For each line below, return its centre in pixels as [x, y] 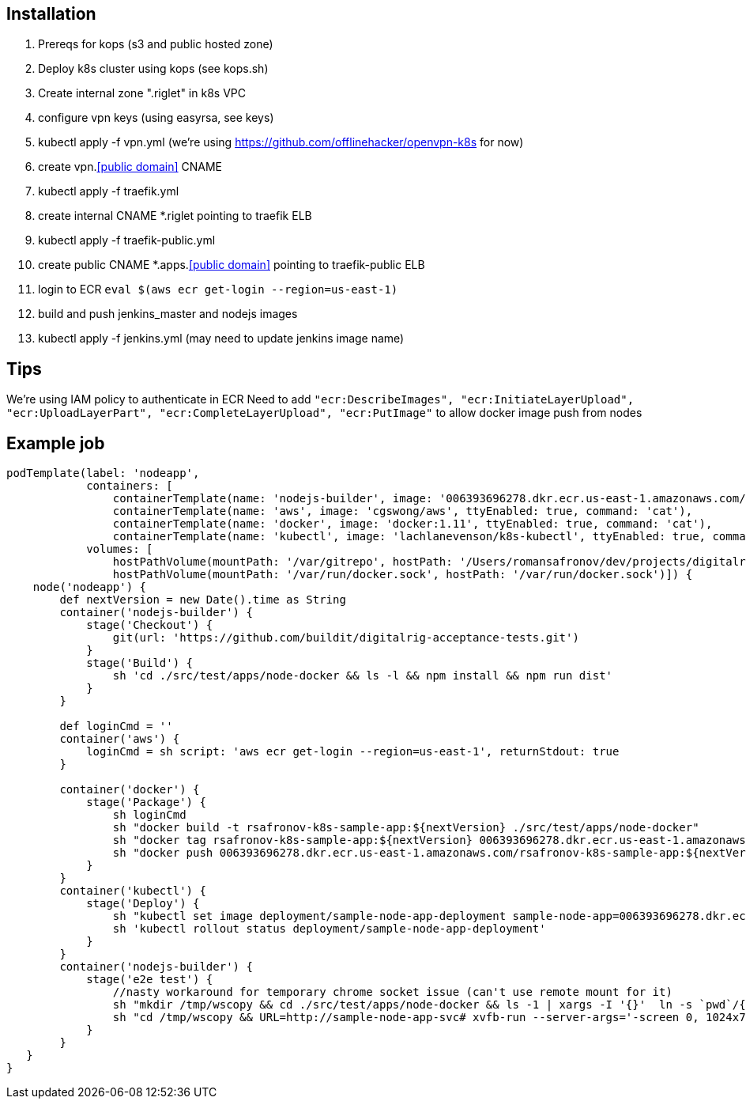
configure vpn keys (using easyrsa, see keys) [156, 118]
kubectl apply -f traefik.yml [109, 191]
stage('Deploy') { [143, 904]
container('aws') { [120, 739]
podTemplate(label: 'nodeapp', [103, 473]
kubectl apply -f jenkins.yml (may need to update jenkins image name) [221, 339]
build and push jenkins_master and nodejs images [168, 314]
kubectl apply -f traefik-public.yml [127, 240]
